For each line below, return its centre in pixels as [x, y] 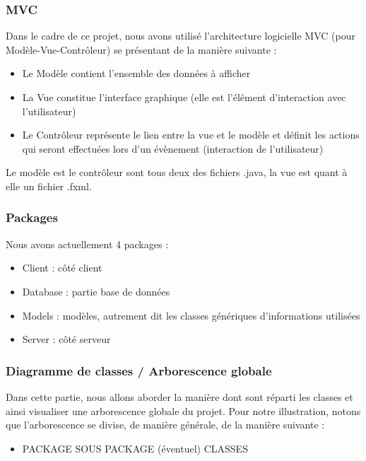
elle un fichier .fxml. [49, 186]
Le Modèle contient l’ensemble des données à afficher [136, 73]
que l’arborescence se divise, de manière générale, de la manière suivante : [165, 425]
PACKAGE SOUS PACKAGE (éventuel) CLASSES [135, 448]
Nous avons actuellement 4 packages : [87, 244]
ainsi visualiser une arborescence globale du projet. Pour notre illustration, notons [183, 410]
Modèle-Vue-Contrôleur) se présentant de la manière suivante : [141, 49]
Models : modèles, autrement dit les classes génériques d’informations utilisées [191, 315]
